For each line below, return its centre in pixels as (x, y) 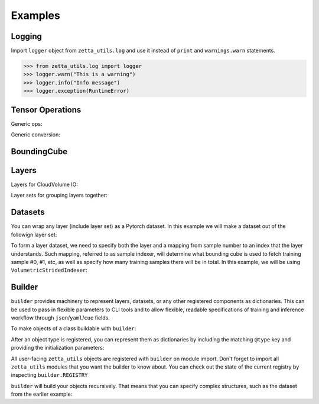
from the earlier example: (42, 394)
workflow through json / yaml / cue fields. (61, 317)
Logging (27, 36)
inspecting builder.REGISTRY (49, 375)
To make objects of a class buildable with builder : (74, 328)
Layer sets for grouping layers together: (59, 196)
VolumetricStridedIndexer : (49, 270)
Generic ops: (27, 123)
